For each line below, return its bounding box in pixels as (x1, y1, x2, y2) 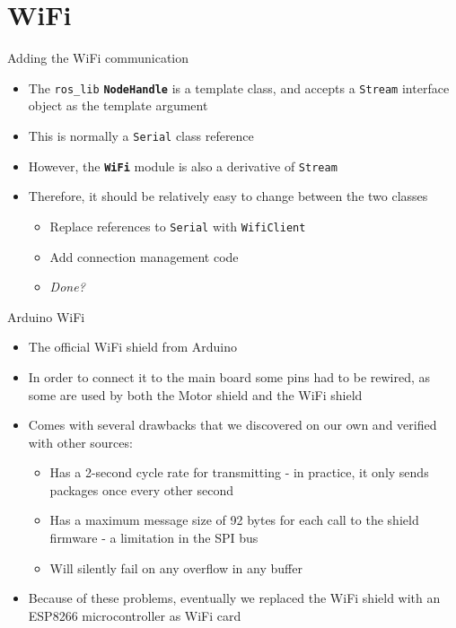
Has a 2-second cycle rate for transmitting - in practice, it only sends (49, 463, 429, 482)
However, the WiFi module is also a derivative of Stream (28, 156, 338, 175)
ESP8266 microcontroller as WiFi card (28, 606, 241, 624)
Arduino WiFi (7, 307, 85, 326)
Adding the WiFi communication (7, 48, 189, 67)
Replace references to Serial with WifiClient (49, 216, 306, 235)
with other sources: (28, 432, 133, 451)
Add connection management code (49, 247, 239, 266)
